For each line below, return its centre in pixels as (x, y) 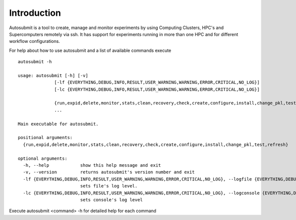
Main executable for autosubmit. (58, 124)
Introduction (35, 13)
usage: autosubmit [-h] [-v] (53, 75)
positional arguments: (45, 138)
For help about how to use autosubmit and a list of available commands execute (90, 50)
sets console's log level (111, 200)
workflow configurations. (35, 41)
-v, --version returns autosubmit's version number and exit (109, 172)
